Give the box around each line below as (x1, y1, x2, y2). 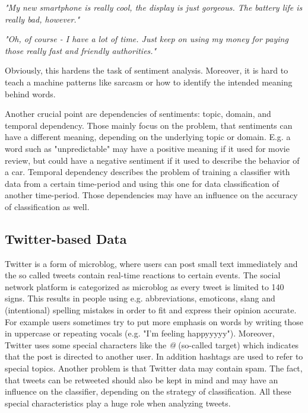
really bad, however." (5, 12, 80, 25)
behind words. (5, 87, 56, 100)
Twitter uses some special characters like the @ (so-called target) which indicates (5, 338, 299, 351)
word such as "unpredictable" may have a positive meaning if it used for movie (5, 142, 290, 154)
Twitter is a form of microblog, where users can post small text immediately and (5, 257, 298, 269)
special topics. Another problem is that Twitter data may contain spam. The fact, (5, 362, 303, 374)
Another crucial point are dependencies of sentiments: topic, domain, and (5, 107, 271, 120)
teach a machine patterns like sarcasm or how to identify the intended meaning (5, 75, 293, 88)
